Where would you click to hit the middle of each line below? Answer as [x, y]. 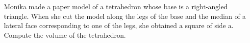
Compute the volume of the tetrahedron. [65, 35]
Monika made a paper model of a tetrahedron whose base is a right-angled [116, 6]
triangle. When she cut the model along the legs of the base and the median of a [125, 16]
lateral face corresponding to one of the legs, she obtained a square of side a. [119, 25]
